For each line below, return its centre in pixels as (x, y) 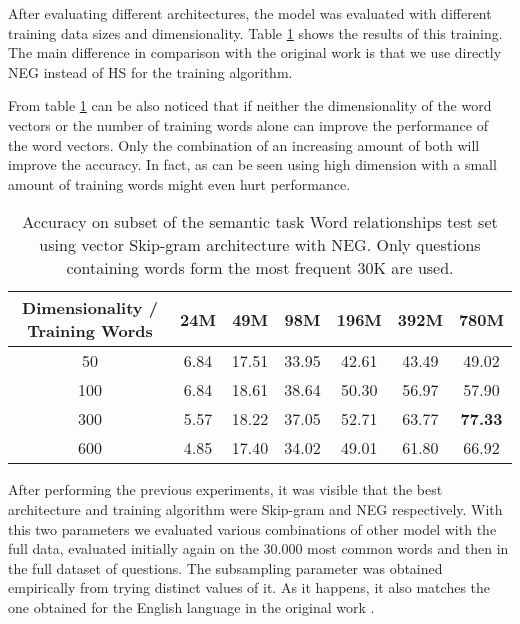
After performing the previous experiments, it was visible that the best (225, 489)
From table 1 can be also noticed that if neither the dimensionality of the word (250, 105)
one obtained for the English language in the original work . (191, 606)
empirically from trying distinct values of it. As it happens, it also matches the (249, 587)
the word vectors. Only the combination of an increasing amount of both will (244, 144)
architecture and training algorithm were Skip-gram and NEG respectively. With (255, 508)
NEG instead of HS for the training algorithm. (150, 71)
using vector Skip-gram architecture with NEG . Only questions (260, 245)
